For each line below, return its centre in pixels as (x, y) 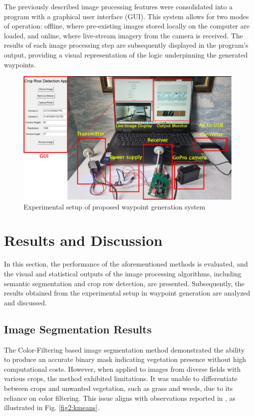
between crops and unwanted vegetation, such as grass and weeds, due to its (118, 388)
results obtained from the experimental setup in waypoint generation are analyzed (127, 293)
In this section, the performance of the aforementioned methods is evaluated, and (126, 264)
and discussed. (25, 302)
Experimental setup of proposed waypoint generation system (114, 206)
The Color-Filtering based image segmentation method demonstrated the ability (124, 349)
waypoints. (20, 64)
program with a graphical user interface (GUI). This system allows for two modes (127, 16)
